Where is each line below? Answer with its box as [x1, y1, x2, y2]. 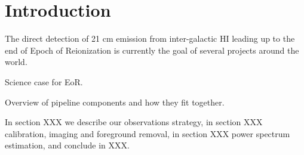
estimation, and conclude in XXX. [5, 139, 130, 151]
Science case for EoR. [5, 75, 83, 88]
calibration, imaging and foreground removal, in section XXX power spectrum [5, 127, 290, 139]
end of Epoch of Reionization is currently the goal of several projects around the [5, 44, 299, 56]
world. [5, 55, 27, 68]
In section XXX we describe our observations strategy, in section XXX [5, 116, 263, 128]
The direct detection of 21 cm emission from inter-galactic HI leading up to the [5, 32, 295, 45]
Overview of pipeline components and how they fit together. [5, 95, 225, 108]
